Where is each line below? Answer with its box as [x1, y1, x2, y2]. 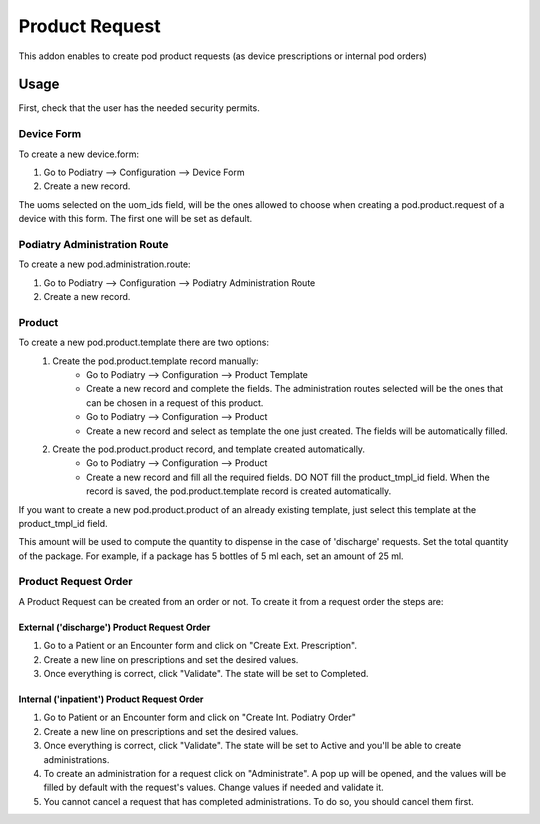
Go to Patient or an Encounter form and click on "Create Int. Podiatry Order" [43, 711, 357, 724]
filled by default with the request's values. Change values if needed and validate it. [43, 781, 384, 794]
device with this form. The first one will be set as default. [18, 213, 253, 225]
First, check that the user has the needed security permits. [18, 102, 260, 114]
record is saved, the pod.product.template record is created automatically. [86, 485, 392, 497]
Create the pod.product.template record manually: [52, 355, 259, 367]
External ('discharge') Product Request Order [18, 621, 211, 633]
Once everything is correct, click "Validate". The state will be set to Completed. [43, 668, 369, 679]
